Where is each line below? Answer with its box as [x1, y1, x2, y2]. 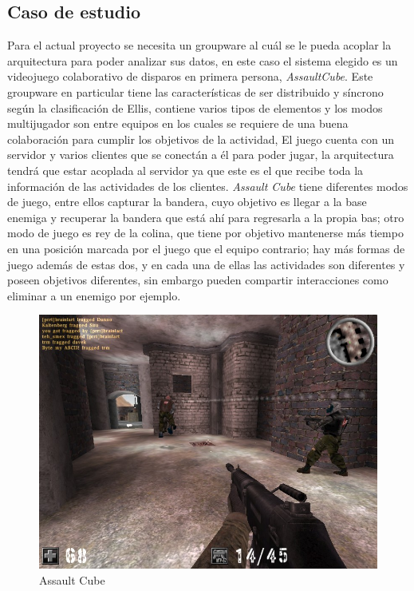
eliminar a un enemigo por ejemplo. [7, 287, 181, 303]
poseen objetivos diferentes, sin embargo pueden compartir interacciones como [7, 272, 388, 288]
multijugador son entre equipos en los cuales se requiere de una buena [7, 115, 349, 132]
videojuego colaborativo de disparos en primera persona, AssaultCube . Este [7, 68, 373, 85]
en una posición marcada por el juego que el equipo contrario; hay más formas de [7, 240, 405, 256]
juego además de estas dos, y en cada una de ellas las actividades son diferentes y [7, 256, 405, 272]
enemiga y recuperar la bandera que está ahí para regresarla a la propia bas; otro [7, 208, 404, 225]
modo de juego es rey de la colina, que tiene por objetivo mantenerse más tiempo [7, 224, 404, 241]
